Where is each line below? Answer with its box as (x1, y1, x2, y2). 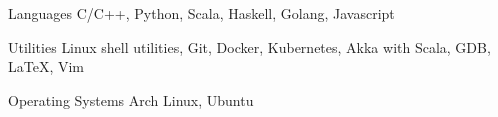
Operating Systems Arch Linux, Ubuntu (8, 89, 254, 110)
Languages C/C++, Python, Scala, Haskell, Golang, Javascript (8, 3, 395, 23)
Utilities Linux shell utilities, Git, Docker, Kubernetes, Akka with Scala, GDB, (8, 36, 491, 57)
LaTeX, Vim (8, 56, 85, 77)
